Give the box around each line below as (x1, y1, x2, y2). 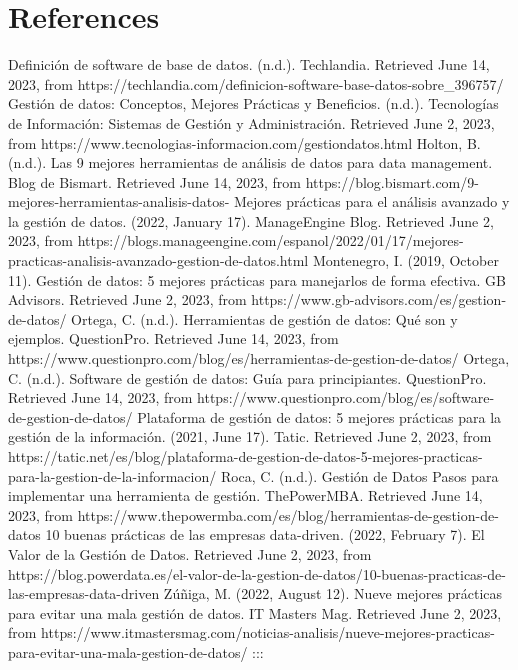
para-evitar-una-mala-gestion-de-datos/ (8, 641, 248, 662)
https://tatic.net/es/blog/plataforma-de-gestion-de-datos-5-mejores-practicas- (8, 446, 483, 466)
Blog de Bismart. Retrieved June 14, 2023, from (8, 171, 302, 192)
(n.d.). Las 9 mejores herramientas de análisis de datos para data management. (8, 152, 493, 173)
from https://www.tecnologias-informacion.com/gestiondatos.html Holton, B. (8, 132, 481, 153)
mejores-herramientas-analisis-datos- (8, 191, 230, 212)
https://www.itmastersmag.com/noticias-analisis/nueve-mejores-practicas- (41, 622, 495, 643)
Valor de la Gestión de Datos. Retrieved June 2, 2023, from (8, 543, 372, 564)
